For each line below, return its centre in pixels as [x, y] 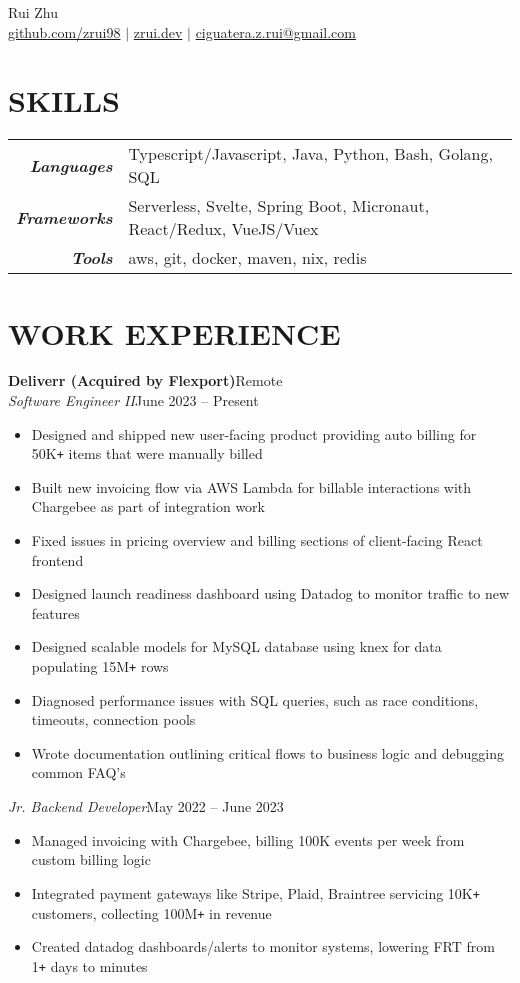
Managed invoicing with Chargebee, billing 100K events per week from [248, 839]
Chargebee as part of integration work [148, 506]
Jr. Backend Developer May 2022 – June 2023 [146, 806]
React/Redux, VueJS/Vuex [223, 229]
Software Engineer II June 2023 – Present [133, 400]
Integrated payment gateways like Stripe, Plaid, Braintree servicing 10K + [255, 892]
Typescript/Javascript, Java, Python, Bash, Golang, [310, 154]
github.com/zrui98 [64, 31]
